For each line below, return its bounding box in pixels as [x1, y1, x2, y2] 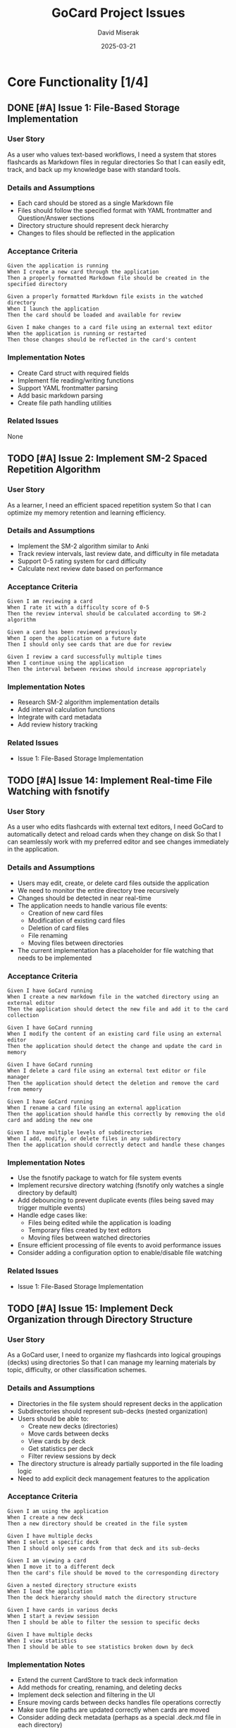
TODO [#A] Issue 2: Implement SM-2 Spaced [7, 452, 208, 464]
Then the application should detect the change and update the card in [7, 1042, 222, 1049]
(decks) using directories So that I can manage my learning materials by [7, 1358, 216, 1366]
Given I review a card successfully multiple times [7, 653, 162, 660]
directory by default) [17, 1189, 77, 1197]
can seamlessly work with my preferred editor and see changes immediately [7, 837, 229, 846]
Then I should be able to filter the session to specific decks [7, 1619, 200, 1626]
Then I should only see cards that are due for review [7, 641, 172, 648]
